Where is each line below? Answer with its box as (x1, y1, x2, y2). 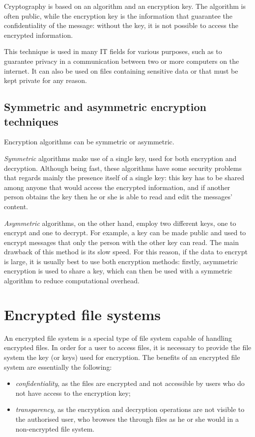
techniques (4, 113, 58, 129)
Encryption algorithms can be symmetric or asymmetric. (4, 137, 174, 147)
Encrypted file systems (4, 304, 161, 324)
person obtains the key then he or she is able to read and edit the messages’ (4, 191, 232, 202)
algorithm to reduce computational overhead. (4, 275, 140, 286)
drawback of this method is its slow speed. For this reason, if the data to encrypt (4, 246, 248, 257)
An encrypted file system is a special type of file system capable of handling (4, 332, 232, 343)
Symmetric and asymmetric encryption (4, 99, 206, 114)
